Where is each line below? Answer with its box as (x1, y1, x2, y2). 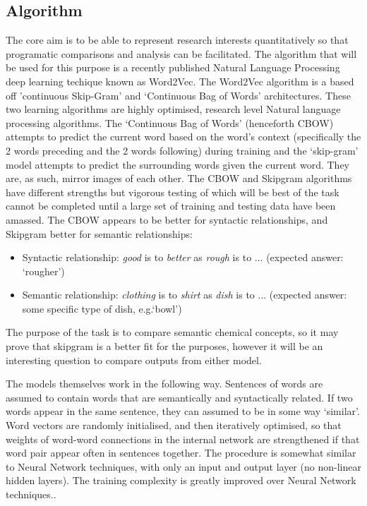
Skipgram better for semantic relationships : (6, 226, 193, 241)
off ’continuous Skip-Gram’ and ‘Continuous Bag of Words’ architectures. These (6, 88, 351, 102)
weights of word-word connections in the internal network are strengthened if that (6, 431, 360, 446)
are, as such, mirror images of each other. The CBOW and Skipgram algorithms (6, 171, 352, 186)
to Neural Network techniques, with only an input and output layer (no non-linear (6, 459, 361, 474)
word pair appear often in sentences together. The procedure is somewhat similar (6, 445, 356, 460)
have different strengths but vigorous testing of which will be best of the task (6, 184, 339, 199)
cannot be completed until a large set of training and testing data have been (6, 198, 336, 213)
